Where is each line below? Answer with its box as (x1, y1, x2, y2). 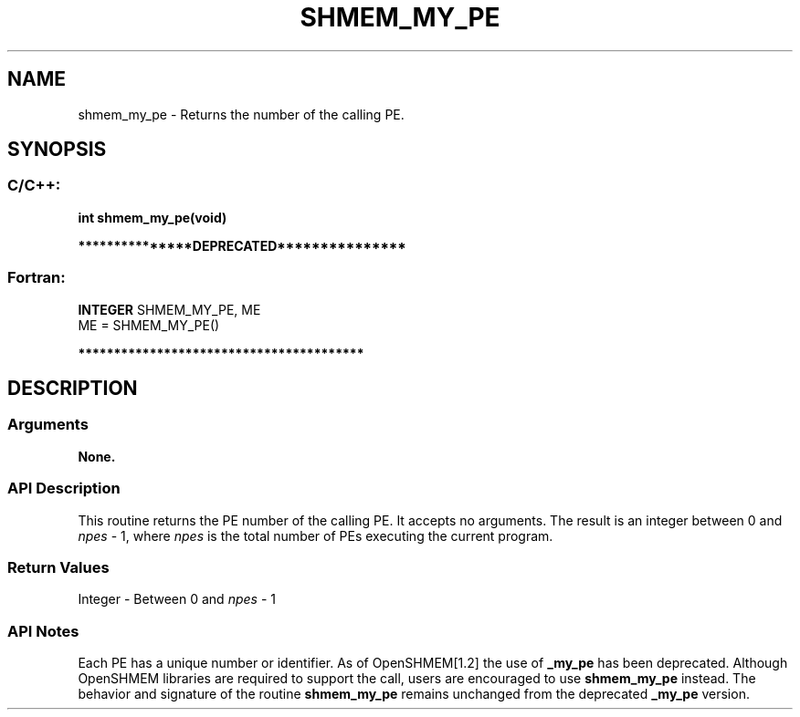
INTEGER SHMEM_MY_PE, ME (78, 301, 261, 317)
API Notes (7, 621, 79, 640)
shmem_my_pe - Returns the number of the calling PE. (78, 106, 405, 122)
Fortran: (7, 268, 66, 287)
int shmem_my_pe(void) (78, 209, 227, 225)
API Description (7, 479, 121, 498)
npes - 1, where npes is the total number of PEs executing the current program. (78, 527, 553, 544)
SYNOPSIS (7, 138, 107, 161)
